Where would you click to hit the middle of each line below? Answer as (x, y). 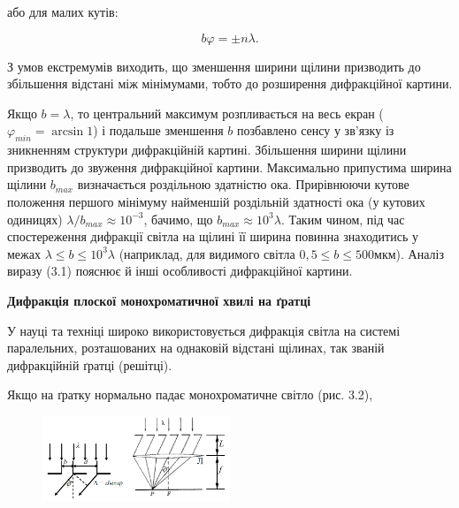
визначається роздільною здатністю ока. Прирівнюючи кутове (243, 184)
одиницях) (35, 219)
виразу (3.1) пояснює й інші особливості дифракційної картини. (180, 271)
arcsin (68, 132)
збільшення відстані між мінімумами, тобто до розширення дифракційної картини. (230, 83)
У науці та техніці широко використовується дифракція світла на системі (204, 330)
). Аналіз (420, 253)
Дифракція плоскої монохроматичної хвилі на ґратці (159, 300)
